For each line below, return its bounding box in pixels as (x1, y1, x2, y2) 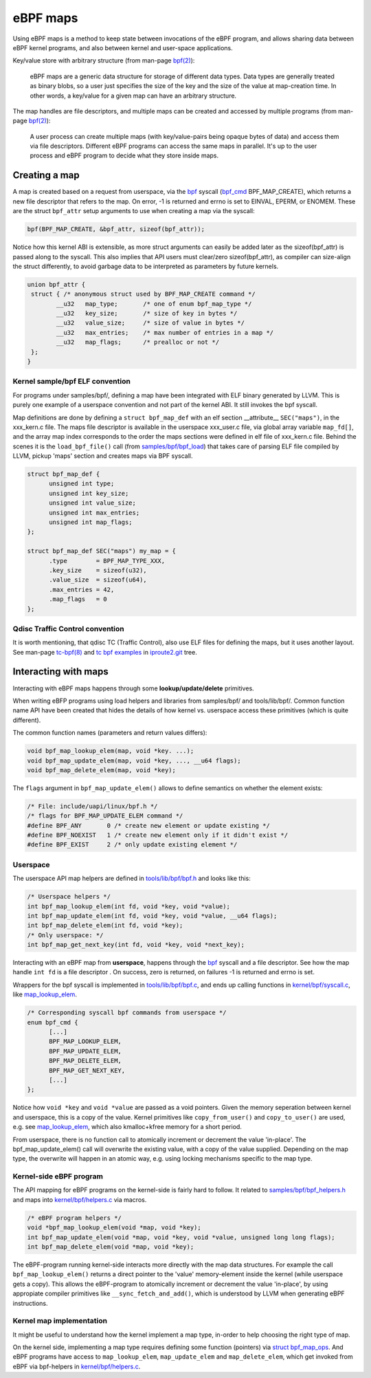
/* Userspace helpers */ (27, 893, 111, 901)
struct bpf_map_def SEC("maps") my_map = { (27, 547, 177, 555)
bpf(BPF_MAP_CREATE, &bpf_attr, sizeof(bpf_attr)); (27, 226, 205, 233)
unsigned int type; (49, 480, 115, 488)
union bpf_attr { (27, 281, 86, 288)
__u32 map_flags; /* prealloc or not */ (56, 338, 220, 347)
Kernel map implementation (12, 1316, 108, 1326)
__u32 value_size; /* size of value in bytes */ (56, 319, 245, 327)
